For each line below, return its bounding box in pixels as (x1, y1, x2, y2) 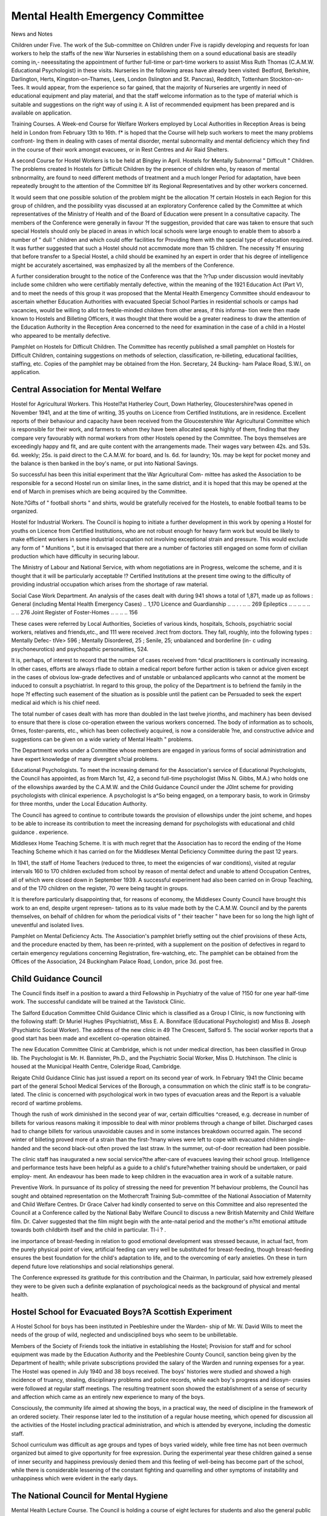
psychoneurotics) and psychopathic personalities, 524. (11, 645, 148, 652)
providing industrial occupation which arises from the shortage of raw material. (11, 581, 209, 588)
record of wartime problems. (11, 1099, 83, 1107)
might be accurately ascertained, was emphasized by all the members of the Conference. (11, 261, 235, 269)
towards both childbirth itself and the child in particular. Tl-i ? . (11, 1226, 167, 1233)
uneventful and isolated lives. (11, 921, 84, 928)
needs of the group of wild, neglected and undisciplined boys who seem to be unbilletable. (11, 1331, 238, 1338)
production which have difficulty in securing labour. (11, 552, 140, 560)
